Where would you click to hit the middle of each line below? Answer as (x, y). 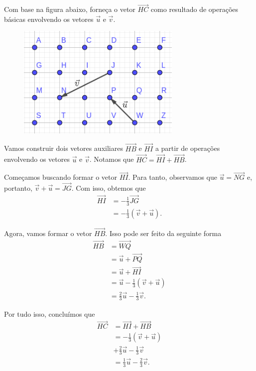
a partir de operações (188, 148)
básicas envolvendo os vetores (49, 19)
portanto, (18, 188)
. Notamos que (112, 159)
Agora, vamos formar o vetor (48, 233)
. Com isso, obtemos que (109, 188)
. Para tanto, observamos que (173, 177)
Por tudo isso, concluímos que (50, 313)
